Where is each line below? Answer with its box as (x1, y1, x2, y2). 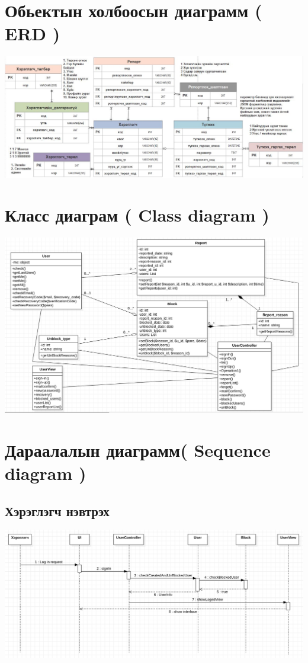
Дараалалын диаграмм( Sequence (5, 437, 271, 462)
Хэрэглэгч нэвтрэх (5, 501, 110, 520)
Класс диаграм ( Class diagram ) (5, 203, 269, 227)
